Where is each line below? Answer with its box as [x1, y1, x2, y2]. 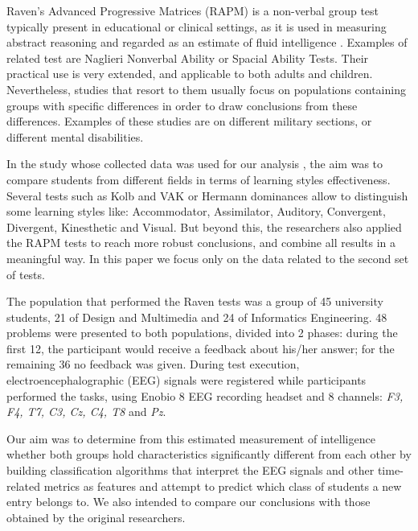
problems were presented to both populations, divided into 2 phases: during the [6, 324, 398, 341]
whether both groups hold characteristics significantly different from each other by [6, 446, 412, 463]
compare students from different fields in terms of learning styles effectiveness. [6, 171, 391, 187]
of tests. [6, 265, 45, 282]
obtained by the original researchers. [6, 508, 186, 525]
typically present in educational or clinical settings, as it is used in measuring [6, 18, 387, 35]
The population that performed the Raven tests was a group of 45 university [6, 293, 383, 310]
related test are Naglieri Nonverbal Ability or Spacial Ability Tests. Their [6, 49, 369, 66]
